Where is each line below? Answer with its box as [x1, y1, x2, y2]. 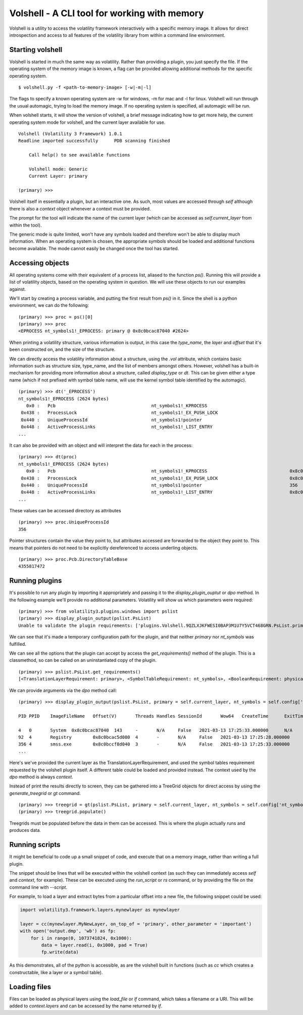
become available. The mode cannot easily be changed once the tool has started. [9, 245, 179, 251]
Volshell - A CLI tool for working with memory [9, 8, 204, 19]
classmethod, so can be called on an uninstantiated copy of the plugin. [9, 657, 157, 663]
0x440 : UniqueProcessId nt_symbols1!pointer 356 [21, 482, 298, 488]
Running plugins [9, 576, 62, 585]
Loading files [9, 982, 52, 991]
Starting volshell [9, 45, 63, 54]
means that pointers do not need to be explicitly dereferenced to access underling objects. [9, 545, 198, 551]
